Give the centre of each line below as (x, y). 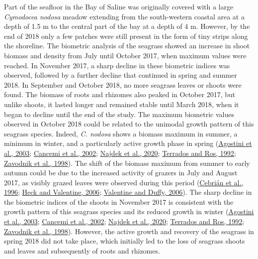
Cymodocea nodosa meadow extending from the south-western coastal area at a (124, 16)
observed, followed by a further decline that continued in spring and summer (121, 75)
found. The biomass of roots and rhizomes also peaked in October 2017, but (120, 94)
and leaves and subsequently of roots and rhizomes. (82, 250)
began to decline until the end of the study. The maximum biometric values (119, 114)
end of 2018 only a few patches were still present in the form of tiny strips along (126, 36)
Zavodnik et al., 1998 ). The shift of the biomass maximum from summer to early (127, 163)
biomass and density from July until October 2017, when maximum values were (125, 55)
